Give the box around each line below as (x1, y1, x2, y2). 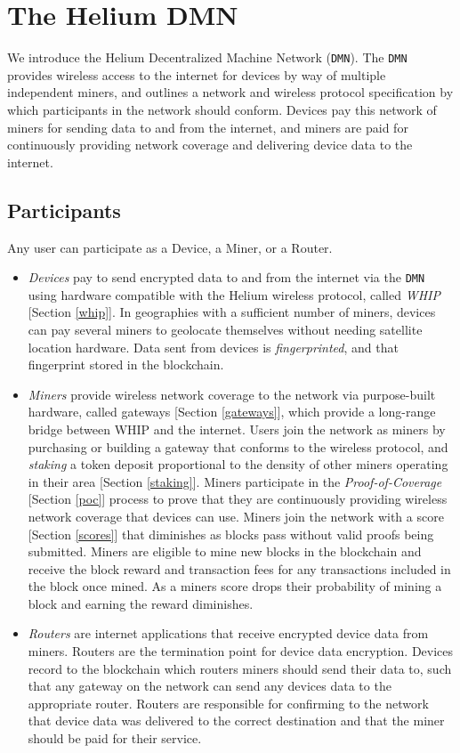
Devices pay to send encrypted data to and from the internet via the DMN (28, 268, 425, 287)
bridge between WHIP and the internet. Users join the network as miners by (28, 419, 446, 438)
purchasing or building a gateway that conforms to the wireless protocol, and (28, 437, 448, 456)
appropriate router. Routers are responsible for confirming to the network (28, 693, 429, 712)
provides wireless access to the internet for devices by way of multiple (7, 65, 386, 84)
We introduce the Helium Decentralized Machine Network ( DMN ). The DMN (7, 48, 408, 67)
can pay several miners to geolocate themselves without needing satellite (28, 320, 423, 338)
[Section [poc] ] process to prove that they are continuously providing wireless (28, 490, 448, 508)
